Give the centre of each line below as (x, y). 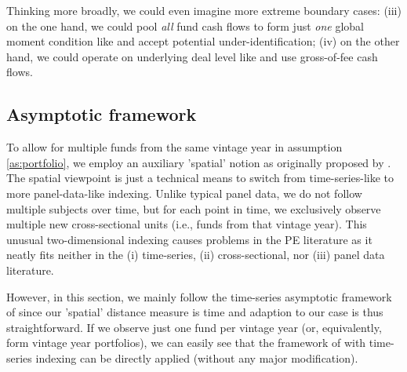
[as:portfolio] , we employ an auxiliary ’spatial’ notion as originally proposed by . (199, 162)
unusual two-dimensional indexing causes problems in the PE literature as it (189, 239)
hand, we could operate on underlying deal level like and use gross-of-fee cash (192, 56)
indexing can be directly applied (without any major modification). (197, 357)
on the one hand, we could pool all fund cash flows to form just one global (185, 26)
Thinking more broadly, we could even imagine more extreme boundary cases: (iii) (204, 10)
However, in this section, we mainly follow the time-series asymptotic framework (199, 296)
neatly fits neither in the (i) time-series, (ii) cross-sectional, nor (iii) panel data (196, 255)
